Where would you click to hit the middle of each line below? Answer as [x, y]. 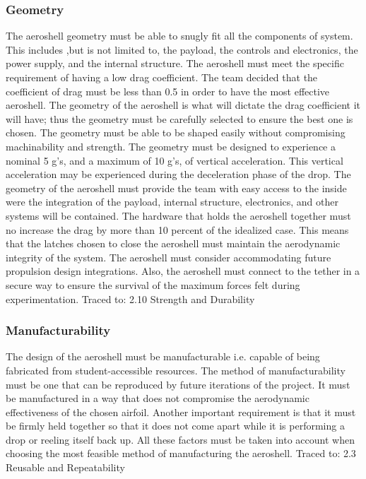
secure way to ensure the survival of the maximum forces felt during [153, 284]
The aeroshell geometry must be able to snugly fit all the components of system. [179, 36]
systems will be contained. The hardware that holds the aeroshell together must [178, 215]
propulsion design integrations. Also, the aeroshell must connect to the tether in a [183, 271]
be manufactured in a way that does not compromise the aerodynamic [158, 398]
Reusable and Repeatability [65, 467]
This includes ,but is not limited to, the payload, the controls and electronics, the [182, 49]
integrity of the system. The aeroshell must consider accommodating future [169, 257]
